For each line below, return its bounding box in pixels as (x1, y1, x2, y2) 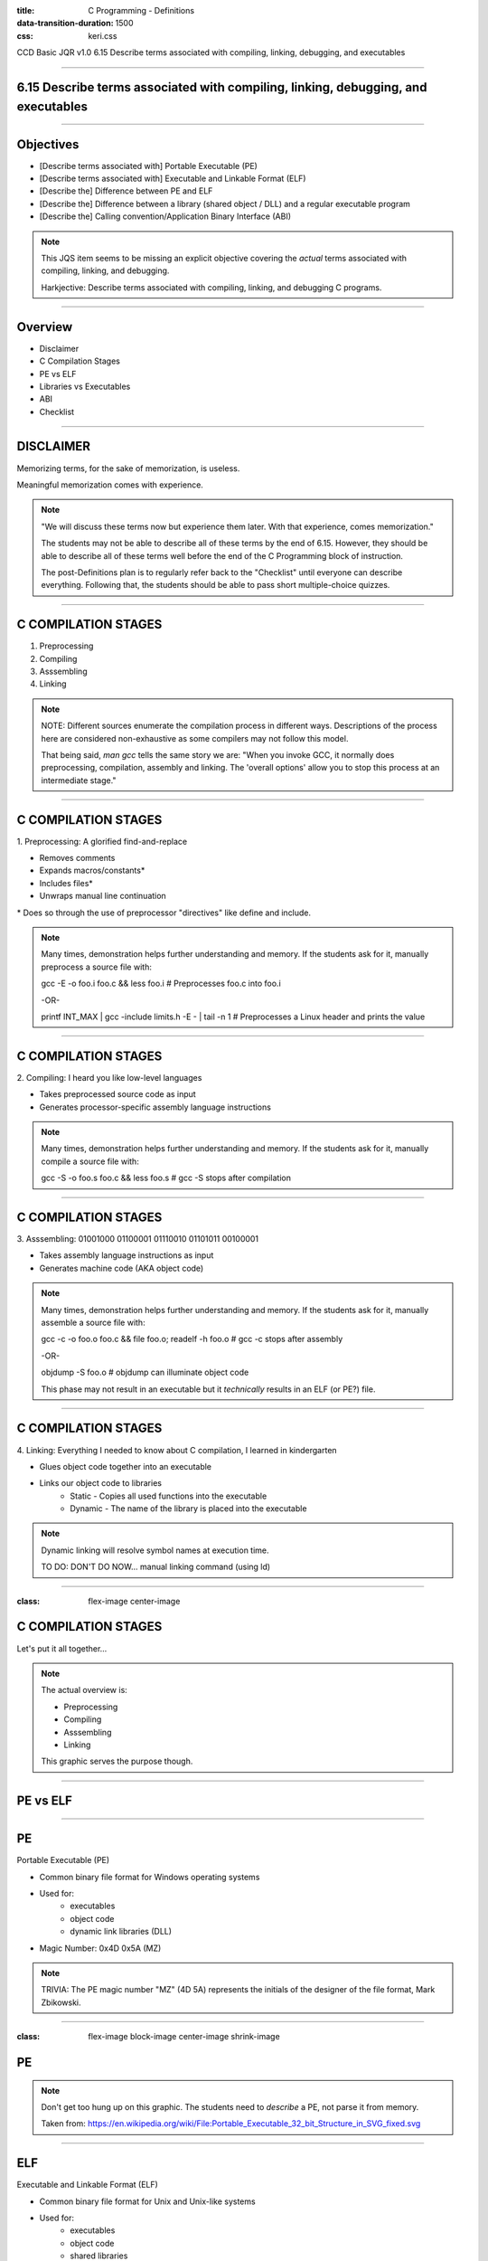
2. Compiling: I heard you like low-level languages (16, 1072, 202, 1083)
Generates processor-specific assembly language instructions (39, 1102, 271, 1112)
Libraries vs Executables (39, 381, 131, 392)
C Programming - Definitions (88, 5, 194, 15)
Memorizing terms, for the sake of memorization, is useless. (16, 462, 240, 474)
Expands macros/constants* (39, 865, 145, 876)
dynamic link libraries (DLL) (70, 1926, 172, 1937)
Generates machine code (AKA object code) (39, 1263, 204, 1273)
